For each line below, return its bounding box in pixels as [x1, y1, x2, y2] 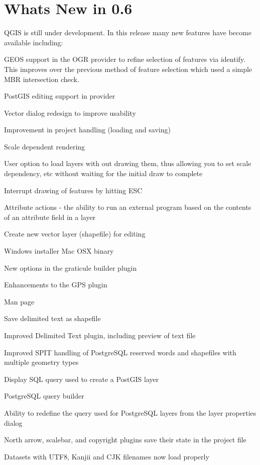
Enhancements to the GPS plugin [4, 279, 107, 290]
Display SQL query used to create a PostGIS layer [4, 373, 159, 384]
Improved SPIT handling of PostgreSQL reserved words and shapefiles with [4, 347, 236, 357]
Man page [4, 296, 35, 306]
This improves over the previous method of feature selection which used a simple [4, 63, 252, 74]
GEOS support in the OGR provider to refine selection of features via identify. [4, 54, 245, 64]
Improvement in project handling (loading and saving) [4, 124, 171, 135]
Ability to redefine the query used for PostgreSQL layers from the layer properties [4, 407, 256, 418]
